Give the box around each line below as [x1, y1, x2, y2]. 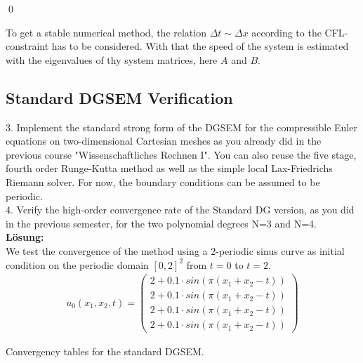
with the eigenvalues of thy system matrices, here [6, 52, 218, 67]
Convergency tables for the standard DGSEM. [6, 344, 204, 359]
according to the [251, 25, 322, 39]
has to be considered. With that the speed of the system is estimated [51, 39, 349, 53]
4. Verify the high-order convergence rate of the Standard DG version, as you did [6, 202, 355, 217]
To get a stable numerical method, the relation [6, 25, 206, 39]
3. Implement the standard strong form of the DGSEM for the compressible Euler [6, 119, 357, 134]
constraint [6, 39, 49, 53]
